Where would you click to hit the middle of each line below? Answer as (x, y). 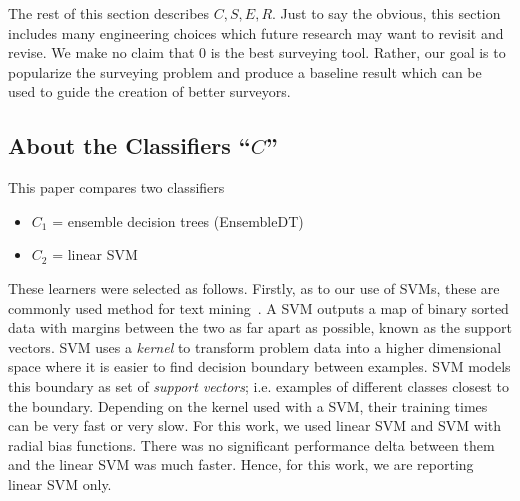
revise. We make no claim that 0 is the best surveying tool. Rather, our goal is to (257, 52)
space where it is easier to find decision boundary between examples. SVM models (259, 366)
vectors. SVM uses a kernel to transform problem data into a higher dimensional (255, 346)
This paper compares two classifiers (116, 187)
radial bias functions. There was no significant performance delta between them (251, 444)
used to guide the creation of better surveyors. (149, 91)
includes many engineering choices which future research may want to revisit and (256, 32)
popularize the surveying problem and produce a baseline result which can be (245, 71)
